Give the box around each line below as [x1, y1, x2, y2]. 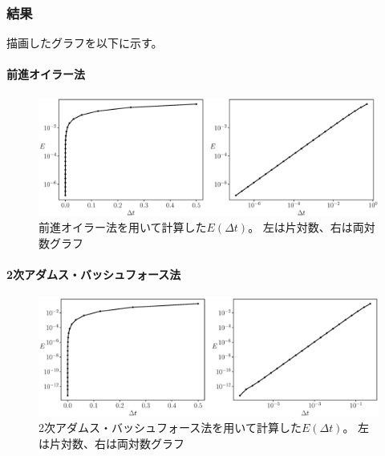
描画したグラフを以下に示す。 [6, 34, 163, 51]
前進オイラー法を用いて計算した [38, 219, 207, 236]
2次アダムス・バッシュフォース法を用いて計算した [38, 419, 302, 436]
